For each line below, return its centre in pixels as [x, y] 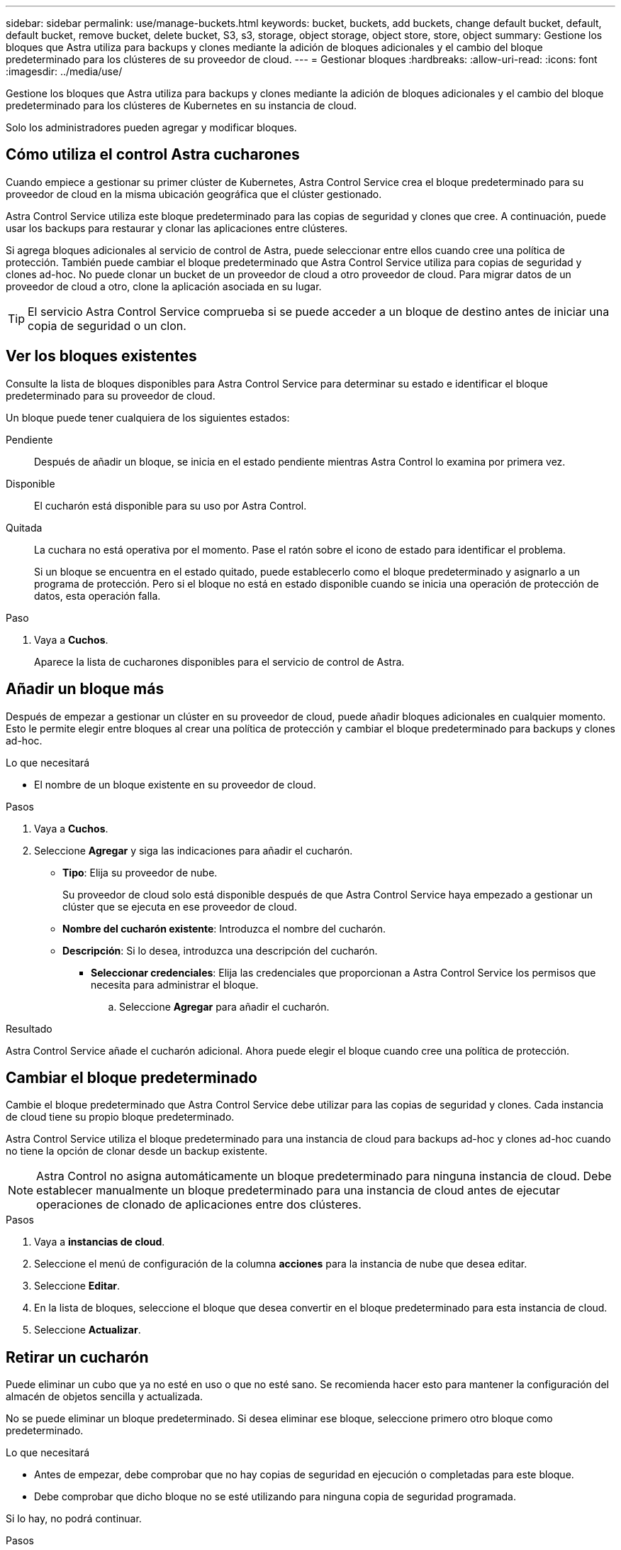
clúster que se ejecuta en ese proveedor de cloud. [180, 906]
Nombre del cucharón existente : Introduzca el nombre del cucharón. [224, 928]
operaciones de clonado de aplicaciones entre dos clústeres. [199, 1205]
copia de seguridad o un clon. [107, 325]
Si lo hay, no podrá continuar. [74, 1519]
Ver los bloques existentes [101, 356]
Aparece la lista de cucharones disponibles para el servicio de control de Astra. [219, 661]
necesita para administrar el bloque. [175, 984]
